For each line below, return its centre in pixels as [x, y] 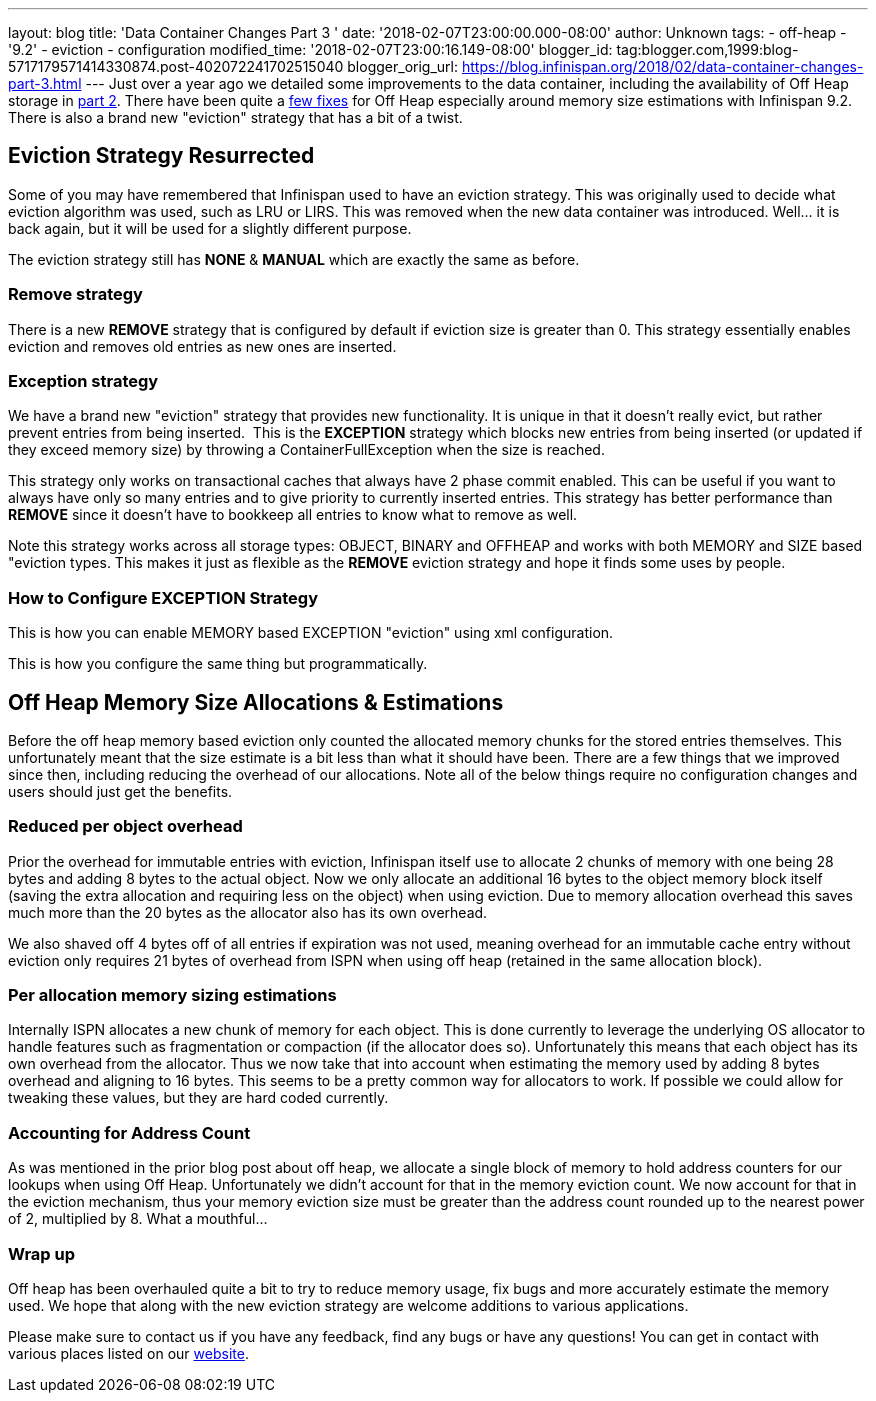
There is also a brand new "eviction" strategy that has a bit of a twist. [235, 117]
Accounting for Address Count [129, 1132]
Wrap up [42, 1253]
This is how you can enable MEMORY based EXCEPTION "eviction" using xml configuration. [311, 633]
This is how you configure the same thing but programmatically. [218, 664]
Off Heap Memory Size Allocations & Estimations [256, 702]
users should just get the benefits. [120, 791]
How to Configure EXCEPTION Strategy [163, 597]
